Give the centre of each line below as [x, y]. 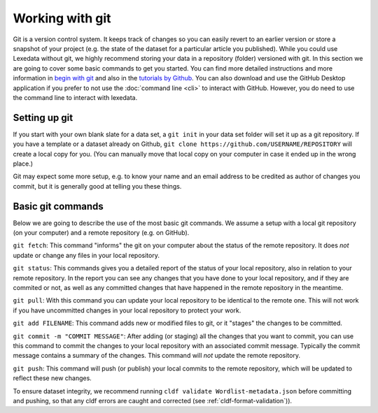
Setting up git [43, 118]
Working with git [62, 18]
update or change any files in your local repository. [86, 255]
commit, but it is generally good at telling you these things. [97, 186]
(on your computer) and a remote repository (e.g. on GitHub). [101, 233]
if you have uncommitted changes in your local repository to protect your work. [127, 310]
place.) [23, 164]
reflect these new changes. [52, 378]
